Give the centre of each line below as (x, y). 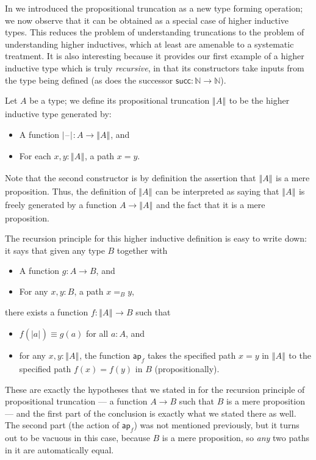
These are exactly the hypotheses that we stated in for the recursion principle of (155, 389)
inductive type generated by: (58, 113)
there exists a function (47, 311)
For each (35, 156)
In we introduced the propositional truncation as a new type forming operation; (154, 8)
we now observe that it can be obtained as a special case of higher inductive (147, 20)
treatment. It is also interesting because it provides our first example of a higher (155, 56)
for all (97, 333)
